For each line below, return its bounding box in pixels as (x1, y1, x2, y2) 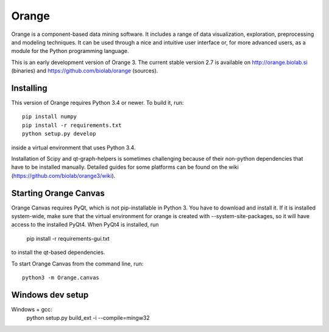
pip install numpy (22, 113, 77, 120)
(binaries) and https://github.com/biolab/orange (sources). (11, 67, 158, 74)
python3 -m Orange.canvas (22, 274, 100, 281)
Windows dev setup (11, 289, 89, 300)
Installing (11, 83, 48, 93)
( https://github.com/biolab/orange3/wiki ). (11, 172, 116, 179)
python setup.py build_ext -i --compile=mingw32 (26, 314, 150, 322)
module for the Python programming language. (11, 48, 129, 55)
